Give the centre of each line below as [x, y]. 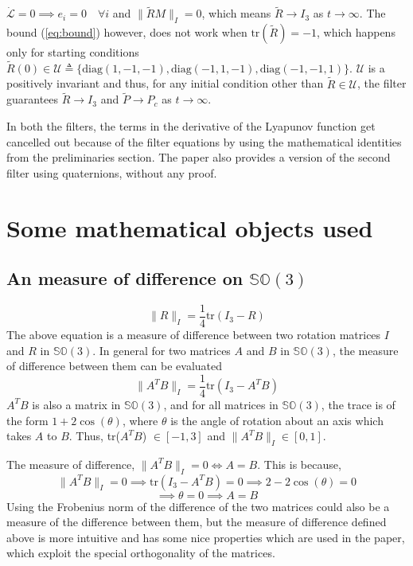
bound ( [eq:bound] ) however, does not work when [127, 32]
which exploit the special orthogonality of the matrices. [141, 553]
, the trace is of [358, 404]
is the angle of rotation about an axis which [277, 420]
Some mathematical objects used [190, 227]
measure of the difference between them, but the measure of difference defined [197, 522]
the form [27, 420]
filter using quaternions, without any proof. [112, 172]
